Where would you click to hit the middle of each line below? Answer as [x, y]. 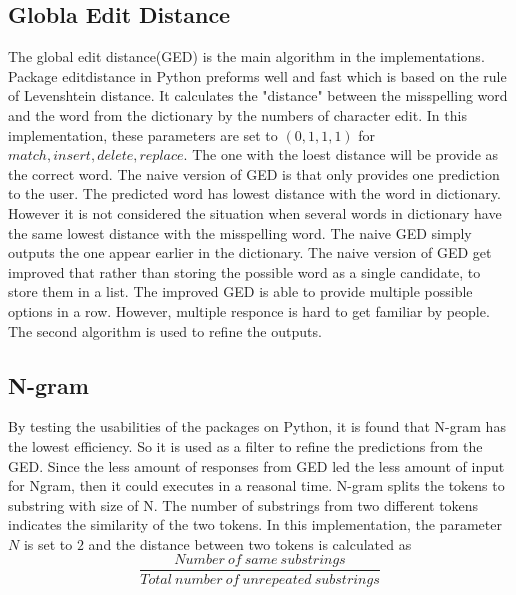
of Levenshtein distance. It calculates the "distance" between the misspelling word [258, 95]
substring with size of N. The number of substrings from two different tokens [243, 504]
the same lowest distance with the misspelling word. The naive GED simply [240, 232]
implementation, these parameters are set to [143, 134]
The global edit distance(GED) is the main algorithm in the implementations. [246, 56]
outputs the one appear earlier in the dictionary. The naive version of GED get [250, 252]
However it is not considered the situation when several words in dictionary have [255, 212]
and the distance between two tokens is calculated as [250, 543]
